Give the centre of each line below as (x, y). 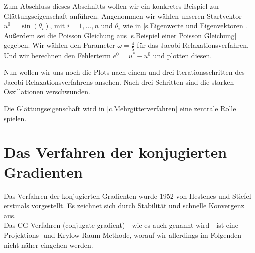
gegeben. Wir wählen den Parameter (60, 45)
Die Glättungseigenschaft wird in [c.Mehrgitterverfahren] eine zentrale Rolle (120, 108)
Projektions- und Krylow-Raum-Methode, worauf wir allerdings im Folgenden (123, 234)
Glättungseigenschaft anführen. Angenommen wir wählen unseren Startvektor (123, 16)
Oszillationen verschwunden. (47, 91)
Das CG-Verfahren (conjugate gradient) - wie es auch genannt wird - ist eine (121, 225)
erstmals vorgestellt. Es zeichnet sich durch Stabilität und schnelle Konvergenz (124, 205)
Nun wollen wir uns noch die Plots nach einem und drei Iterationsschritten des (124, 72)
